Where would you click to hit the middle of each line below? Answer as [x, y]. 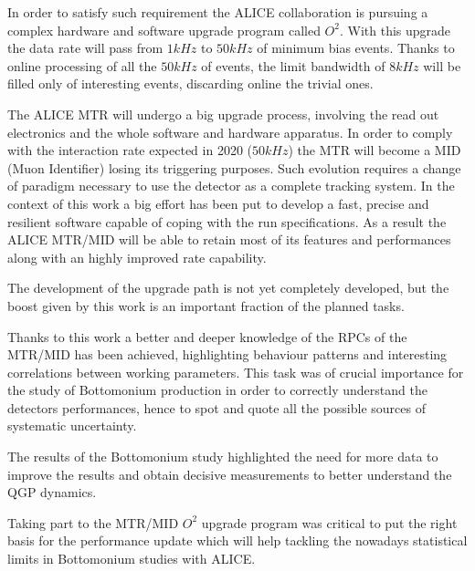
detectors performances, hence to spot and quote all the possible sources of [216, 407]
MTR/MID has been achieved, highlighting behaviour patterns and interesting [227, 354]
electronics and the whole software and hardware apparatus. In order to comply [230, 132]
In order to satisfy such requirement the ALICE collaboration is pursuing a [218, 12]
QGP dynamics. [52, 492]
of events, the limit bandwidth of [293, 65]
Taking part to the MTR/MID [93, 522]
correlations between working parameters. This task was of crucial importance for [236, 372]
